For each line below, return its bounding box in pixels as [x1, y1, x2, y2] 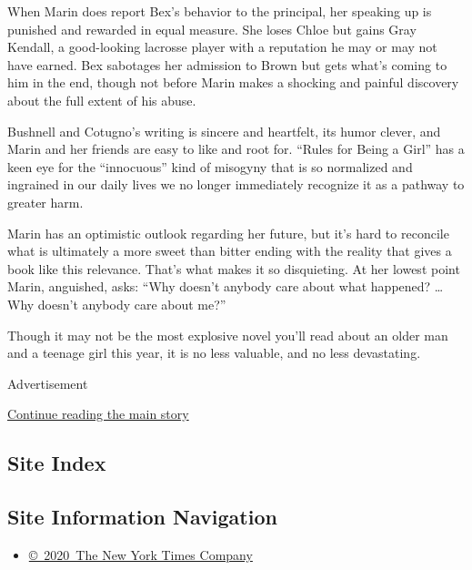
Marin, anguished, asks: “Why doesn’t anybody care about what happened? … [7, 277, 444, 296]
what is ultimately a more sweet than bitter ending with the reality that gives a [7, 241, 452, 260]
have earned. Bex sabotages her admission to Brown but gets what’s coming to [7, 55, 447, 74]
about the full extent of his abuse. [7, 90, 196, 109]
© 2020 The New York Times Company [28, 545, 253, 564]
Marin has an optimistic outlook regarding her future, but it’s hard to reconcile [7, 223, 449, 242]
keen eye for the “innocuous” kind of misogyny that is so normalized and [7, 157, 413, 176]
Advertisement [7, 373, 88, 392]
